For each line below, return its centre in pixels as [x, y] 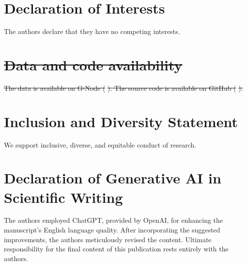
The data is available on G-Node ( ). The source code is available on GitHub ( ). [123, 88]
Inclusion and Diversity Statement [121, 121]
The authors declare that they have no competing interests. [92, 31]
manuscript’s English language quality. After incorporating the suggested [112, 230]
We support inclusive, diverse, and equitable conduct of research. [100, 144]
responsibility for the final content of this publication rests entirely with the [116, 249]
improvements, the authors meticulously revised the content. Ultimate [108, 239]
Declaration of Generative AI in [113, 178]
